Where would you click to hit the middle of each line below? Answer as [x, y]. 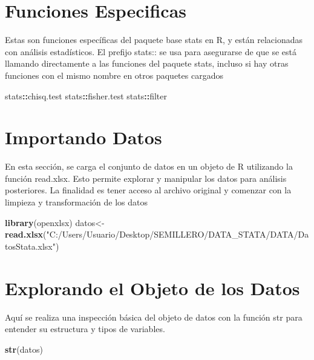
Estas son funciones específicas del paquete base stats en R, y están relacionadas [154, 40]
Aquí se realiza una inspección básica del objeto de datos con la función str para [154, 317]
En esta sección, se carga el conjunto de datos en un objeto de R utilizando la [149, 166]
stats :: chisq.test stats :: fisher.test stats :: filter [86, 95]
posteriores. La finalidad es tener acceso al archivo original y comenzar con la [148, 190]
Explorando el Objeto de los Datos [152, 288]
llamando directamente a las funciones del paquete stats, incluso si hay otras [147, 63]
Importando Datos [83, 137]
